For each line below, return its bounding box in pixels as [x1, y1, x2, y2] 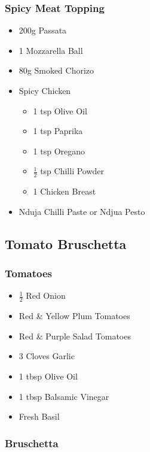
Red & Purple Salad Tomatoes [19, 329, 131, 342]
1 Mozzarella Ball [19, 44, 83, 56]
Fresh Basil [19, 410, 60, 423]
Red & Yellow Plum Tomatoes [19, 310, 130, 322]
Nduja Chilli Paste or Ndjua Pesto [19, 205, 145, 217]
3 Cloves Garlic [19, 350, 75, 362]
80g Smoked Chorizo [19, 64, 94, 77]
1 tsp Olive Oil [33, 104, 87, 117]
